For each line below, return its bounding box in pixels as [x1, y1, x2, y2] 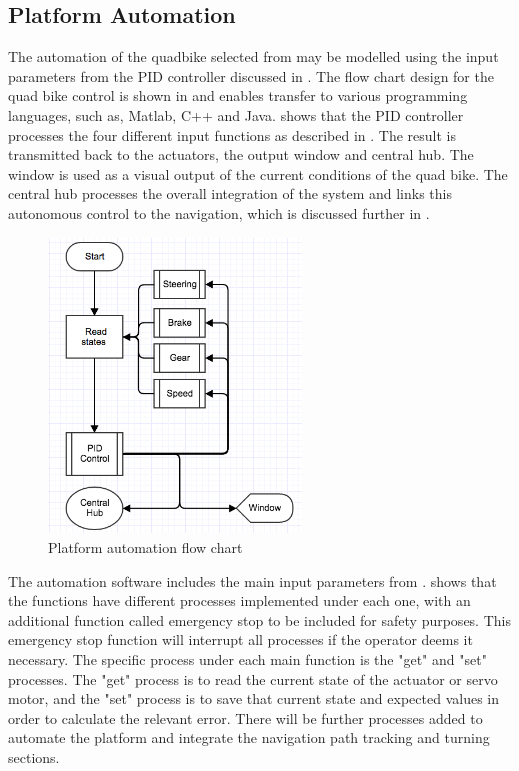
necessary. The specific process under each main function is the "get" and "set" [8, 648, 487, 669]
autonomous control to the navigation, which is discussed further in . [8, 202, 430, 223]
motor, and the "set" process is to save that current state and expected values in [8, 688, 499, 709]
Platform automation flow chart [48, 536, 243, 557]
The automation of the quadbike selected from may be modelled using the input [8, 46, 499, 67]
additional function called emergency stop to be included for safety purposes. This [8, 609, 511, 630]
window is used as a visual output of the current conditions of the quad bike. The [8, 163, 508, 184]
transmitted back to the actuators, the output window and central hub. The [8, 144, 474, 165]
